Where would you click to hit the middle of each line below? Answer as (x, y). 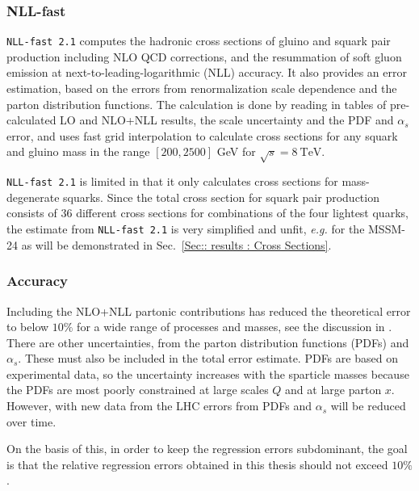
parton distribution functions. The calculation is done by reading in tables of (197, 104)
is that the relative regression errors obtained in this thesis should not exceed (197, 464)
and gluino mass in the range (78, 151)
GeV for (236, 151)
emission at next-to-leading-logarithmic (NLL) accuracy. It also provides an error (207, 72)
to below (28, 327)
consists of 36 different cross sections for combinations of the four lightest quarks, (207, 213)
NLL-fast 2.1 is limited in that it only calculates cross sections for (172, 181)
